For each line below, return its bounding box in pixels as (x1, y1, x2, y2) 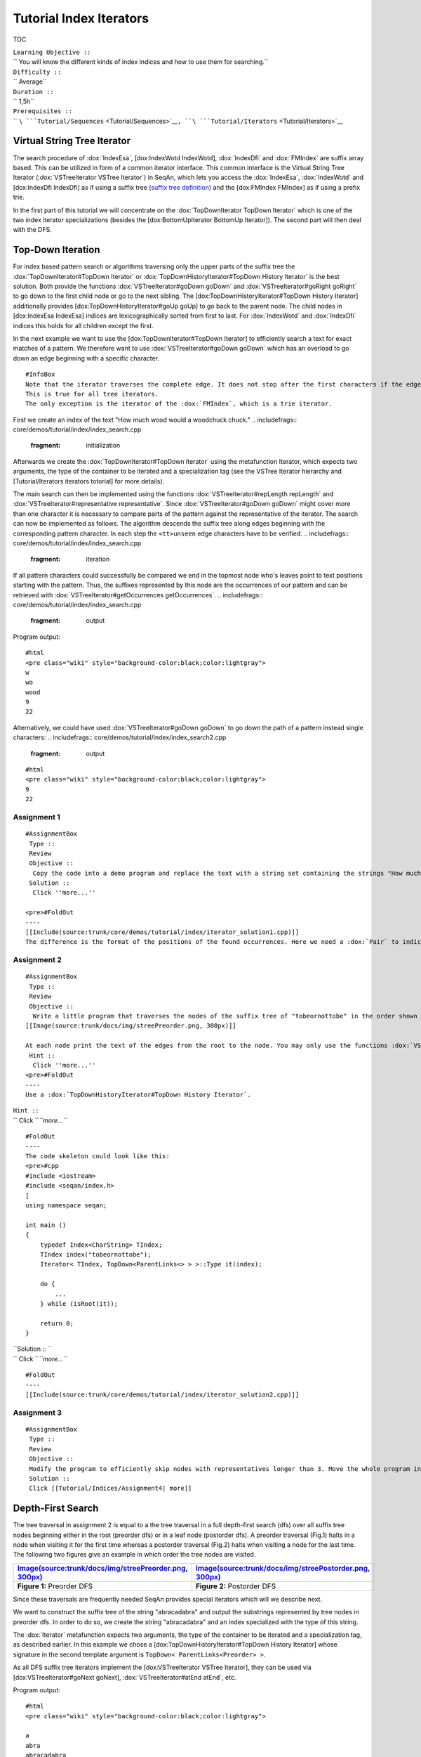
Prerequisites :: (13, 108, 73, 115)
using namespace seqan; (25, 1201, 107, 1209)
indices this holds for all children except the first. (13, 321, 154, 330)
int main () (25, 1221, 67, 1229)
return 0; (39, 1319, 74, 1328)
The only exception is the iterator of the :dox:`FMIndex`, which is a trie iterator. (25, 400, 333, 408)
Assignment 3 (13, 1408, 62, 1418)
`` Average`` (13, 77, 47, 86)
